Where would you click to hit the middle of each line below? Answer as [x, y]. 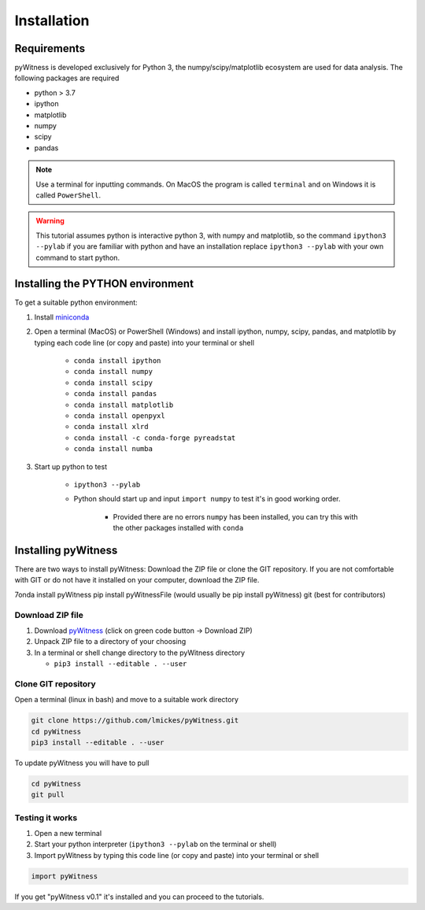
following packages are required [67, 78]
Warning [50, 221]
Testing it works [46, 817]
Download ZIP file [49, 615]
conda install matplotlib [124, 405]
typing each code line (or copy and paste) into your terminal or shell [144, 342]
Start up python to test [71, 466]
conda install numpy [113, 372]
